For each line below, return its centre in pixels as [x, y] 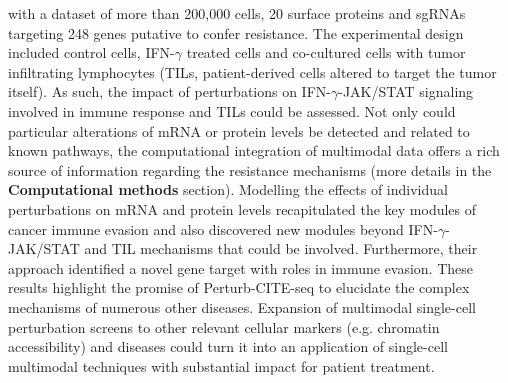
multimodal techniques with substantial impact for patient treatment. [221, 365]
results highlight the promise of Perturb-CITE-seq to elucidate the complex [239, 287]
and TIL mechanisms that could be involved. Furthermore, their [281, 248]
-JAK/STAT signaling [406, 91]
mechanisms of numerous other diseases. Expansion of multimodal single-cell [242, 306]
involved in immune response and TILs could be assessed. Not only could [232, 110]
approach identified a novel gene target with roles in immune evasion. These [241, 267]
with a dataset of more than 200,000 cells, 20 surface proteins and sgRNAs [237, 13]
